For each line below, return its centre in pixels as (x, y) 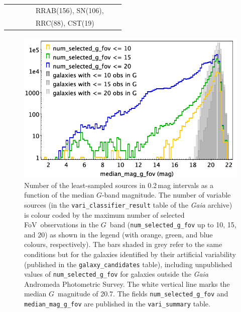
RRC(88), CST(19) (65, 22)
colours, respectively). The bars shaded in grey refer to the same (123, 244)
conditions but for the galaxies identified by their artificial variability (130, 254)
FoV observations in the (62, 225)
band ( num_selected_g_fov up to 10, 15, (173, 225)
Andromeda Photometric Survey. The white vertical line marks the (127, 284)
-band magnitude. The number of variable (166, 195)
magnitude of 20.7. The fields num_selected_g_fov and (143, 294)
